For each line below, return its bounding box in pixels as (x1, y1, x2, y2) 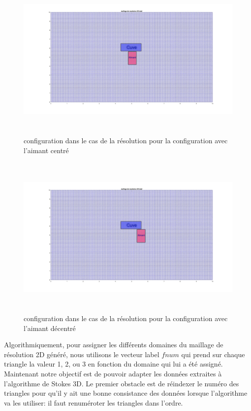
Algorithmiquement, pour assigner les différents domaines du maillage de (4, 339, 223, 350)
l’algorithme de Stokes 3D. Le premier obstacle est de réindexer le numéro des (4, 378, 239, 388)
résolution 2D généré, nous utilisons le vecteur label (4, 349, 159, 359)
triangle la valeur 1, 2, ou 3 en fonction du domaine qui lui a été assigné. (4, 359, 223, 369)
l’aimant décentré (24, 323, 76, 333)
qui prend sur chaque (181, 349, 245, 359)
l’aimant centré (24, 145, 69, 155)
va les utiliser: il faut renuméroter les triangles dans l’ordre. (4, 397, 183, 408)
